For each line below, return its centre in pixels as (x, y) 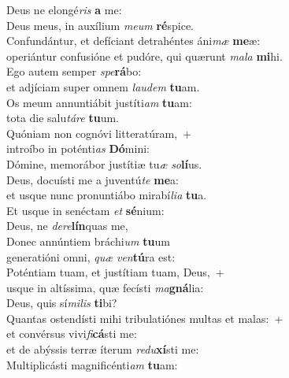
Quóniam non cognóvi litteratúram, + (99, 133)
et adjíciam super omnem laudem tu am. (103, 86)
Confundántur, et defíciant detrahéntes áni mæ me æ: (133, 41)
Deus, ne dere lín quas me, (67, 226)
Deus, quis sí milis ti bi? (62, 303)
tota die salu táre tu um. (63, 118)
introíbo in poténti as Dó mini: (78, 148)
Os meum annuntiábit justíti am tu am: (99, 102)
